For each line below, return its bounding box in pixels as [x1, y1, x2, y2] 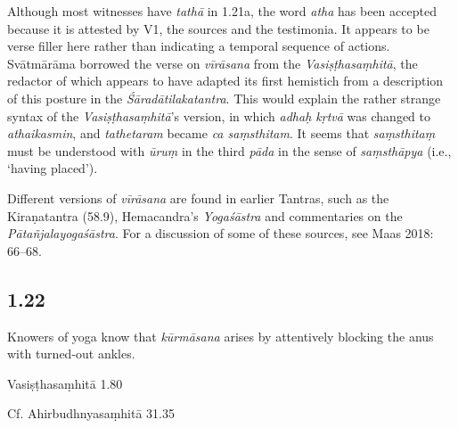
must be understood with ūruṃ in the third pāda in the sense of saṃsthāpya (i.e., [7, 141, 452, 160]
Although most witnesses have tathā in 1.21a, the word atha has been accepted [7, 2, 437, 20]
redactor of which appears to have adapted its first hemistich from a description [7, 71, 444, 90]
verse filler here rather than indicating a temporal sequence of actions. [7, 37, 390, 55]
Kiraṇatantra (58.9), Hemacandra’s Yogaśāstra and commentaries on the [7, 206, 403, 225]
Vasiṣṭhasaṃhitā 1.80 [7, 374, 123, 392]
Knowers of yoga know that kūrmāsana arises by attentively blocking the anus [7, 326, 434, 345]
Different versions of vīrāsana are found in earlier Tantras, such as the [7, 188, 389, 207]
